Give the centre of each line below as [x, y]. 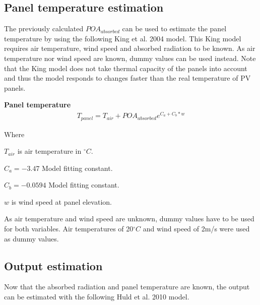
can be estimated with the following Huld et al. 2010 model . [97, 297]
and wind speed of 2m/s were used [196, 229]
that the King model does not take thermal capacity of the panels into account [126, 68]
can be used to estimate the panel [174, 28]
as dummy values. [31, 238]
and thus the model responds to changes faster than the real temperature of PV [127, 78]
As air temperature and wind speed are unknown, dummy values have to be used [129, 219]
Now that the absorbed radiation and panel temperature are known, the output [127, 287]
